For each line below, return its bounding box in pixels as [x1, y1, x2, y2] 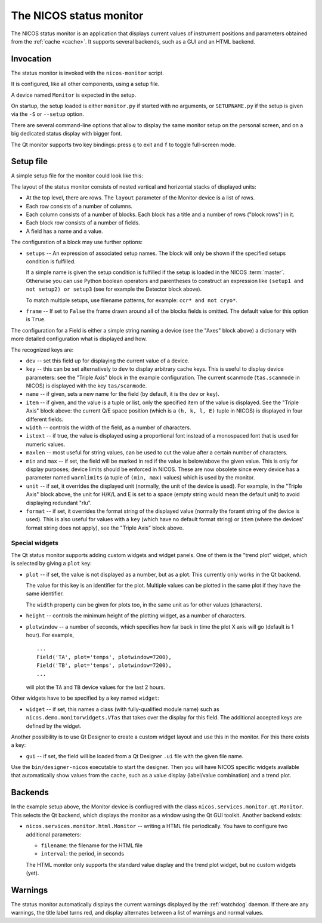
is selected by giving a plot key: [11, 560, 92, 567]
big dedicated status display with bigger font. [11, 130, 122, 137]
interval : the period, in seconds [41, 850, 125, 857]
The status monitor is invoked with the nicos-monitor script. [11, 69, 164, 76]
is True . [26, 316, 46, 323]
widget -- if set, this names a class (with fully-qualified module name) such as [26, 705, 220, 713]
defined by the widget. [26, 722, 82, 730]
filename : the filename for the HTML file [41, 842, 143, 849]
